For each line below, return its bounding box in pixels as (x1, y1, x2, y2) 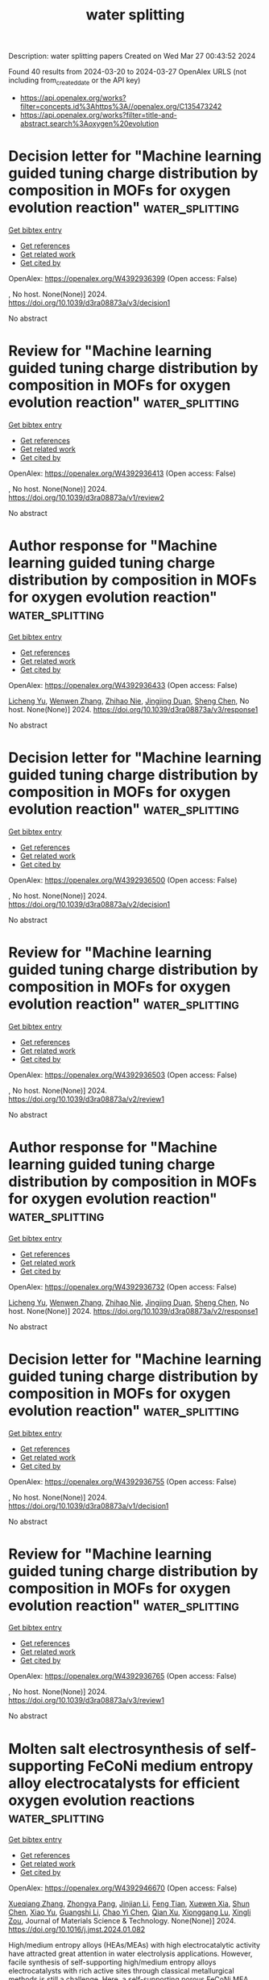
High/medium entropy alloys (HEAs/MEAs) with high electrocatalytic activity (8, 1940, 260, 1950)
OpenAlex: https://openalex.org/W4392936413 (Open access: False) (8, 468, 236, 478)
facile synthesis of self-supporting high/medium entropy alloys (8, 1957, 217, 1967)
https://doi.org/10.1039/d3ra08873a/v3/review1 (8, 1696, 165, 1705)
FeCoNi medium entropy (87, 1756, 254, 1775)
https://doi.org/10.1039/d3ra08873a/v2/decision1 (8, 899, 171, 909)
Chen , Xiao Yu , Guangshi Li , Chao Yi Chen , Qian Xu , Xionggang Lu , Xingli (8, 1907, 251, 1917)
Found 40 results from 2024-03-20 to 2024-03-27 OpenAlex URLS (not (8, 67, 247, 77)
